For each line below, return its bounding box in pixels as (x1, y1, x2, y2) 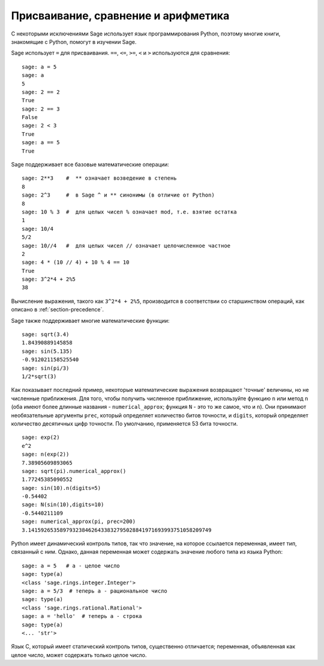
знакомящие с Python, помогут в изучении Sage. (11, 38, 137, 45)
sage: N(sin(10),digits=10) (22, 501, 104, 508)
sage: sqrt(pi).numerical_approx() (22, 468, 127, 474)
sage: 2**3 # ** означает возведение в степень (22, 175, 177, 182)
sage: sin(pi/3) (22, 364, 70, 371)
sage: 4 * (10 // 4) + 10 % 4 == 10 (22, 259, 130, 266)
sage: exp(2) (22, 434, 60, 441)
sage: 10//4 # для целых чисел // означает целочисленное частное (22, 242, 231, 249)
